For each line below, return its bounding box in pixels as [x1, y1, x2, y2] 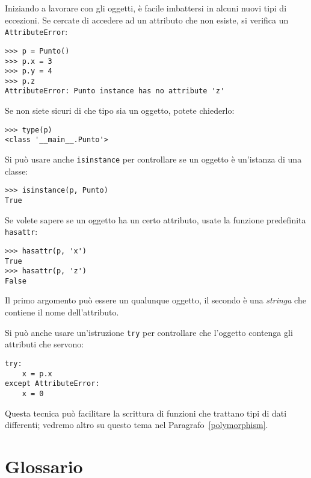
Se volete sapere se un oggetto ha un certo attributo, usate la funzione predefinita [5, 213, 306, 226]
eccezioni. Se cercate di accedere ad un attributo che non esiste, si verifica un [5, 13, 289, 26]
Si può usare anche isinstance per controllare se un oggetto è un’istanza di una [5, 153, 302, 166]
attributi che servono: [5, 338, 84, 350]
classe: [5, 164, 28, 177]
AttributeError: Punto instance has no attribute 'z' [5, 87, 225, 96]
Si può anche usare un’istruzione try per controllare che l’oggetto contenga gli [5, 326, 293, 338]
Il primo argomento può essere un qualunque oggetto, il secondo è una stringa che [5, 294, 306, 306]
